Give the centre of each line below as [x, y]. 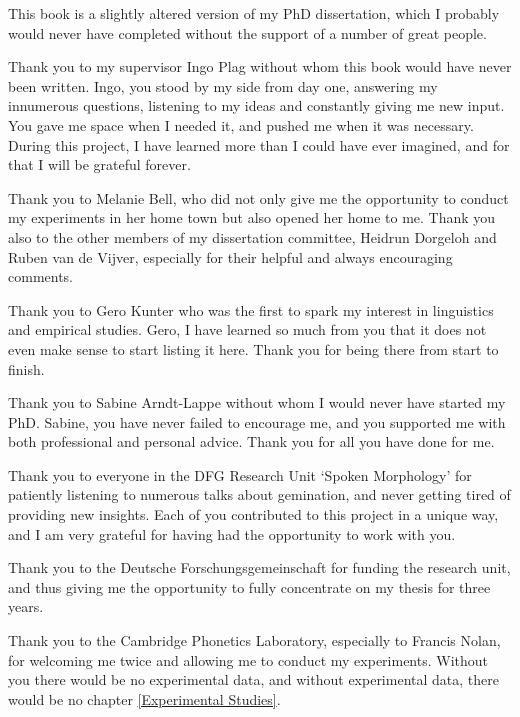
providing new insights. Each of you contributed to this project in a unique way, [253, 514]
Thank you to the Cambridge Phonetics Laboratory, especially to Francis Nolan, [254, 640]
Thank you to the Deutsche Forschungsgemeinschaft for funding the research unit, [259, 567]
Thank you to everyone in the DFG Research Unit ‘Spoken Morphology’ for [240, 474]
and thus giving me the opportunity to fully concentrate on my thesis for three [249, 586]
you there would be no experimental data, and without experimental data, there [253, 679]
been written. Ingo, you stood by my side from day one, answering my [223, 85]
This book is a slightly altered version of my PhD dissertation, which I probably [254, 13]
